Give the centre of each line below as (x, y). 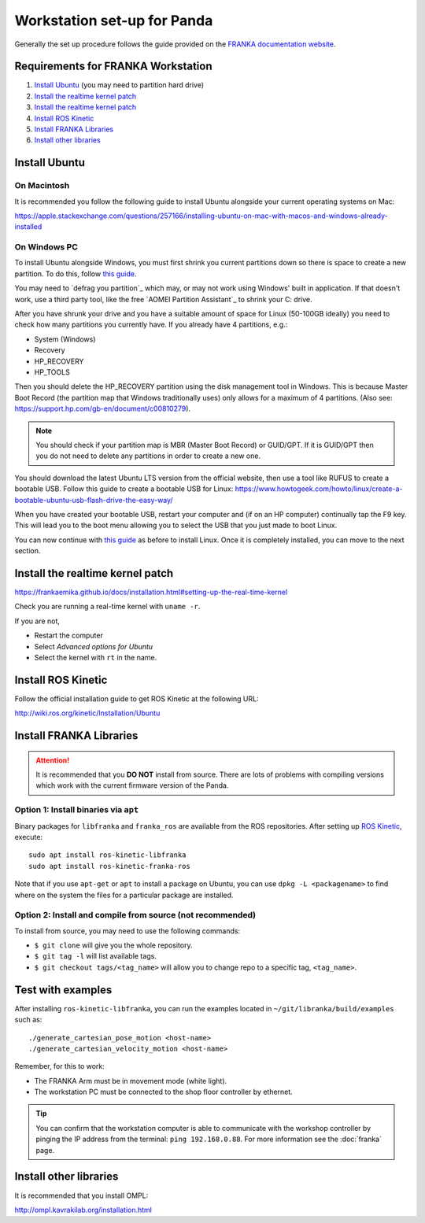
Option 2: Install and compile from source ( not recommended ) (135, 915)
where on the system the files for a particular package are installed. (124, 895)
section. (28, 551)
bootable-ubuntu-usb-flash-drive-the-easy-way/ (94, 500)
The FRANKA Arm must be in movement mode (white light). (131, 1081)
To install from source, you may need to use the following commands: (127, 931)
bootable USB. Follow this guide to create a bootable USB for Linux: (124, 489)
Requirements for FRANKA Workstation (113, 67)
